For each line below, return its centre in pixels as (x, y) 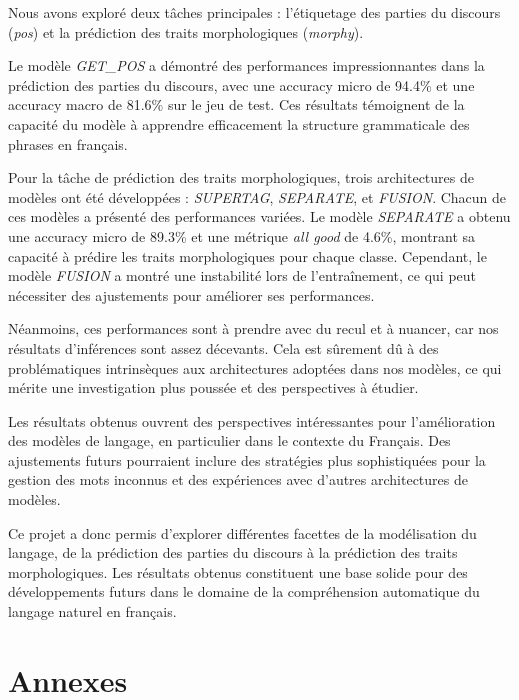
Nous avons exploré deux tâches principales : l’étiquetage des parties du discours (254, 12)
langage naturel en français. (92, 611)
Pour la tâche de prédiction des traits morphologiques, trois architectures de (241, 177)
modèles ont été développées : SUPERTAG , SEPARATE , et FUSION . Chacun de (257, 196)
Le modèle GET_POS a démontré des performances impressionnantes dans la (246, 65)
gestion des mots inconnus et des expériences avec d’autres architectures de (238, 479)
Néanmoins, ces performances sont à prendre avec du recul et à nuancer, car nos (253, 328)
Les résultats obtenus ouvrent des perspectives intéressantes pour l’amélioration (252, 420)
